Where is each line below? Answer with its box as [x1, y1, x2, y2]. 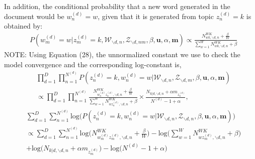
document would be [4, 11, 64, 21]
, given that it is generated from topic [98, 11, 214, 21]
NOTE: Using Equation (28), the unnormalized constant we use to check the [4, 49, 240, 60]
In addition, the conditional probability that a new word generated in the [4, 1, 230, 11]
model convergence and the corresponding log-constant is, [4, 59, 182, 69]
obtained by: [4, 21, 43, 31]
